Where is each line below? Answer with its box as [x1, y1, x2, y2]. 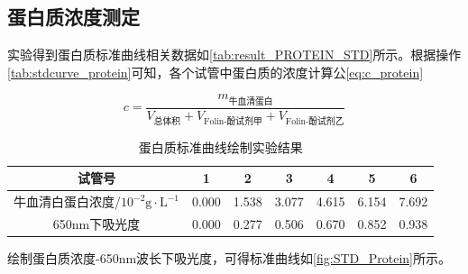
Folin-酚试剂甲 [204, 116, 262, 126]
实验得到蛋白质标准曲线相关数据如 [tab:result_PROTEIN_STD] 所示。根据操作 [7, 45, 462, 64]
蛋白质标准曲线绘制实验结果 [138, 137, 303, 156]
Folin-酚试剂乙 [285, 116, 344, 126]
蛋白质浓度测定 [7, 3, 140, 31]
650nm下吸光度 [52, 215, 141, 233]
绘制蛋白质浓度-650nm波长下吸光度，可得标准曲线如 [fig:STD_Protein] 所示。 [7, 249, 452, 268]
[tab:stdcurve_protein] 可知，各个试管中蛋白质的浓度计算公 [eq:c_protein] [7, 62, 424, 81]
